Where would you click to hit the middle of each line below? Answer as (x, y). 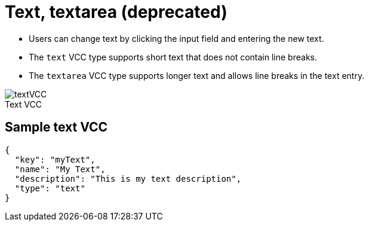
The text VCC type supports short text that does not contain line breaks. (173, 57)
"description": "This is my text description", (128, 178)
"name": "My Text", (60, 169)
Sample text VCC (56, 127)
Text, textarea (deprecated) (116, 12)
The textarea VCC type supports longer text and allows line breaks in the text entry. (197, 75)
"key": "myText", (55, 159)
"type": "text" (50, 188)
